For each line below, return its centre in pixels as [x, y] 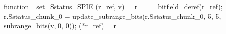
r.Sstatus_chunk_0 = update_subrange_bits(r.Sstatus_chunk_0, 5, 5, [113, 16]
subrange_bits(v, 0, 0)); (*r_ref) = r [60, 25]
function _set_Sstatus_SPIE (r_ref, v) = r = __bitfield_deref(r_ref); [113, 6]
